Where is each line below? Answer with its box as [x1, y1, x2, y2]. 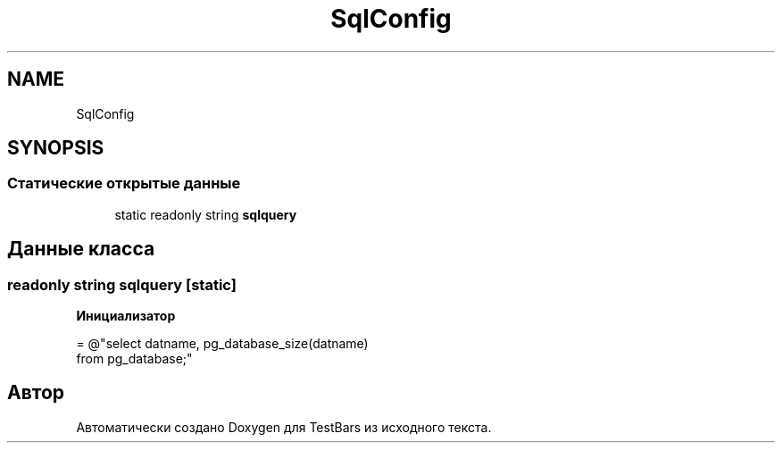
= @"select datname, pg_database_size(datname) [76, 336, 369, 352]
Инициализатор [76, 308, 176, 324]
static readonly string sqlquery [114, 206, 297, 222]
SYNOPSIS [7, 137, 104, 160]
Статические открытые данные [7, 174, 241, 193]
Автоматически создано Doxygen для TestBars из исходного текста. [76, 419, 492, 435]
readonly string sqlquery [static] [7, 275, 237, 294]
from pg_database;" [76, 351, 193, 367]
